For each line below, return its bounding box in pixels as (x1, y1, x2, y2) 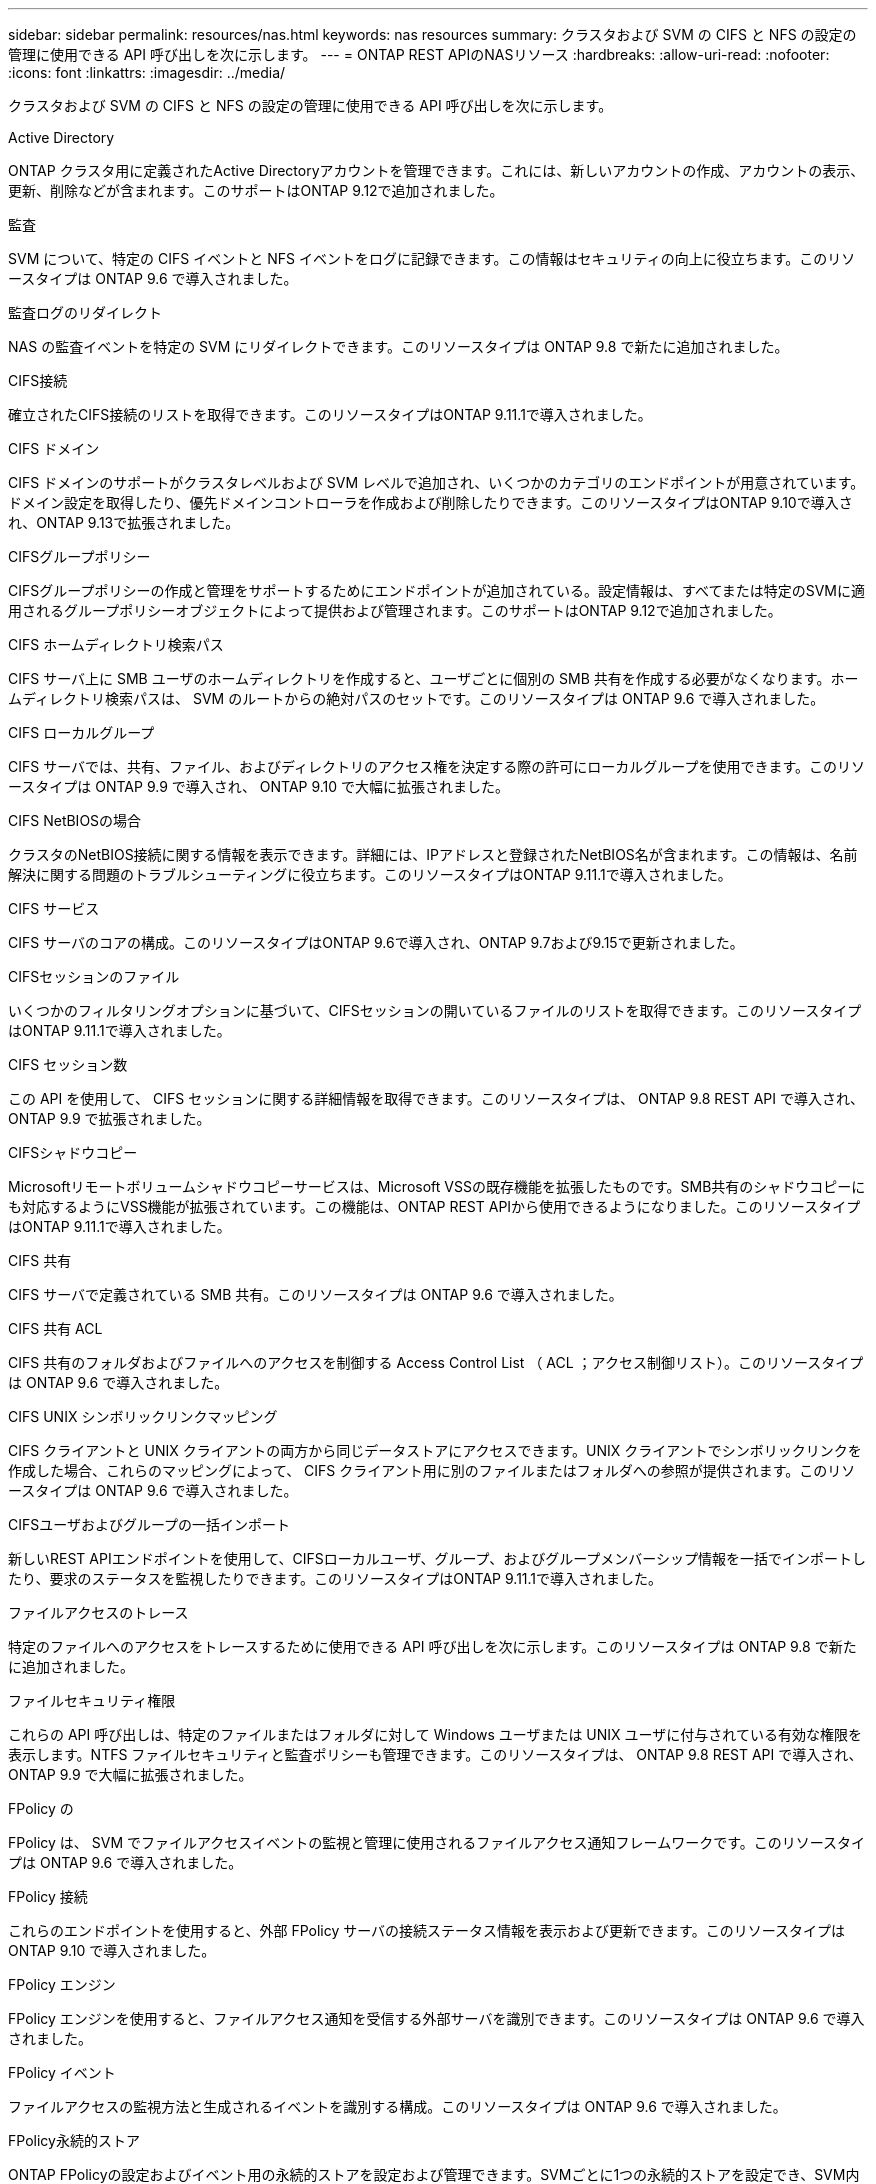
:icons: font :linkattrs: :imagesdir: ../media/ (8, 64, 286, 81)
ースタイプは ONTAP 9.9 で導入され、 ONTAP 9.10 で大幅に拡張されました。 (8, 778, 510, 795)
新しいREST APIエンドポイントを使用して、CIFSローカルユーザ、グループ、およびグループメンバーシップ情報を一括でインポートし (8, 1550, 867, 1567)
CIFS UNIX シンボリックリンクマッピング (8, 1408, 278, 1425)
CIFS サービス (8, 900, 100, 917)
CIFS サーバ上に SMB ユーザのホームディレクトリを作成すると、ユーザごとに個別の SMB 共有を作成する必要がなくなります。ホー (8, 670, 859, 687)
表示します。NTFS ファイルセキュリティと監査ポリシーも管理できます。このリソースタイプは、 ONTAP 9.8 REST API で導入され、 (8, 1746, 863, 1763)
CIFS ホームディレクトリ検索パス (8, 636, 224, 653)
